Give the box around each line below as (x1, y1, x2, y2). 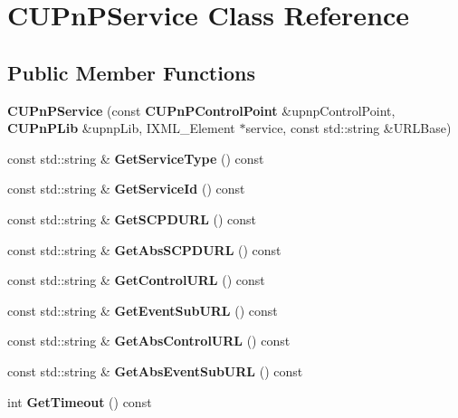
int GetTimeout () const (7, 392, 152, 411)
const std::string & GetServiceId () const (7, 179, 245, 198)
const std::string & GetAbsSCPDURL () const (7, 240, 281, 259)
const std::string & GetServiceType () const (7, 148, 264, 167)
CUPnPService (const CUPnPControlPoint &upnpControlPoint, (7, 100, 396, 119)
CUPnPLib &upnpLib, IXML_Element (7, 119, 235, 138)
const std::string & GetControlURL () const (7, 271, 265, 290)
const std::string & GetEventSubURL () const (7, 300, 278, 319)
